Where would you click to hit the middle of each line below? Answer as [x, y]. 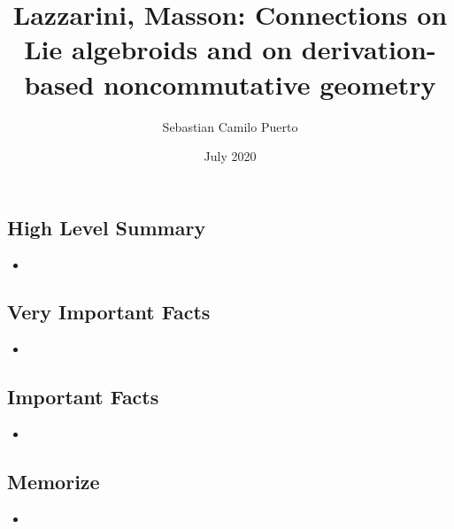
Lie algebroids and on [158, 49]
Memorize [54, 482]
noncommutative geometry [270, 84]
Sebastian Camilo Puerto [230, 126]
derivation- [369, 49]
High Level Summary [107, 227]
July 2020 [230, 156]
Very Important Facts [109, 312]
